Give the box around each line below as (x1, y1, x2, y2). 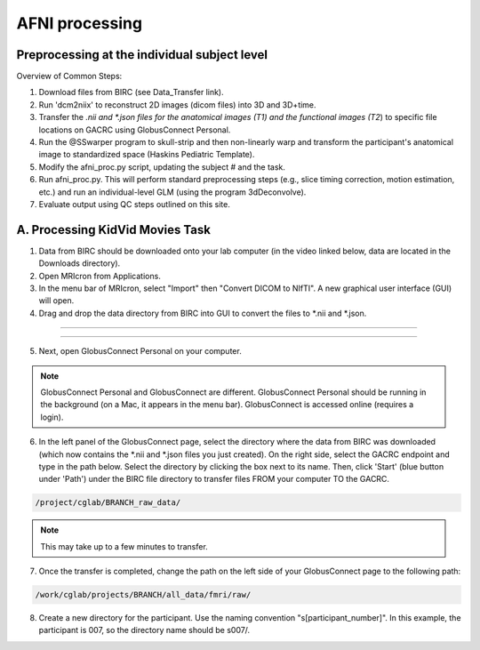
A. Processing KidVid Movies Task (16, 222, 211, 237)
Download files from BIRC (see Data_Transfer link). (38, 87, 224, 98)
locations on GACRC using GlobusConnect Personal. (38, 124, 231, 135)
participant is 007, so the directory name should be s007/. (38, 625, 251, 636)
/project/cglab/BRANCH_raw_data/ (35, 498, 181, 508)
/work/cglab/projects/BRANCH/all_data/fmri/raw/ (35, 590, 252, 600)
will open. (38, 295, 75, 306)
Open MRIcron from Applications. (38, 270, 162, 281)
